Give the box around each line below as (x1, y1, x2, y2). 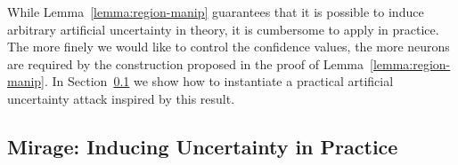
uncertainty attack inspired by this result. (7, 89, 235, 107)
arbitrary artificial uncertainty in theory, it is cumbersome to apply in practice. (7, 20, 439, 38)
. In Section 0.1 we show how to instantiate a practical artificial (45, 72, 394, 90)
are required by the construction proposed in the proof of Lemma (7, 54, 364, 73)
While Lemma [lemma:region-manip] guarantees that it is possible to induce (7, 3, 424, 20)
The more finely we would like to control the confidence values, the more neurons (7, 37, 450, 56)
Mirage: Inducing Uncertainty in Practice (7, 132, 398, 160)
